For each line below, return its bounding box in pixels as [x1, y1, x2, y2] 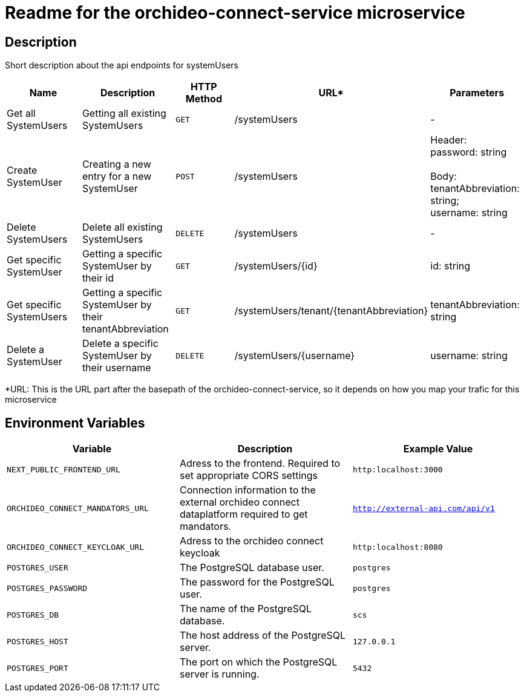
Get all [7, 107, 36, 120]
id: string [430, 260, 471, 273]
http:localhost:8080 [352, 542, 443, 552]
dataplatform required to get [179, 508, 308, 521]
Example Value [403, 443, 473, 455]
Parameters [450, 87, 505, 99]
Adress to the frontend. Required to [179, 457, 341, 470]
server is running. [179, 668, 260, 681]
